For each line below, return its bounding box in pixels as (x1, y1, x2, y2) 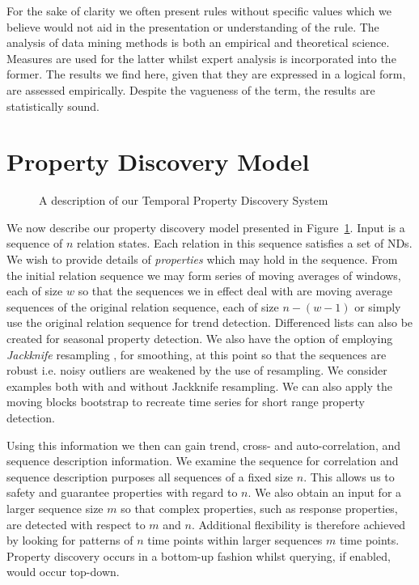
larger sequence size (6, 499, 104, 516)
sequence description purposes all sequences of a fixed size (6, 468, 294, 485)
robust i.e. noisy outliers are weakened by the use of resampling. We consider (6, 362, 387, 379)
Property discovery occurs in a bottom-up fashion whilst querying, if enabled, (6, 547, 391, 564)
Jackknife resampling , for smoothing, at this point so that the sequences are (6, 345, 387, 362)
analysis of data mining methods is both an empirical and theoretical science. (6, 34, 390, 51)
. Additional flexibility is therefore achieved (191, 515, 406, 532)
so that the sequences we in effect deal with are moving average (78, 282, 392, 299)
